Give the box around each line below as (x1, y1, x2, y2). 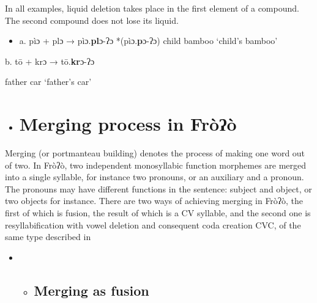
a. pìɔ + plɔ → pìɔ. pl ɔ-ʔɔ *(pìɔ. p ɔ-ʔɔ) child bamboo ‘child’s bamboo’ (19, 34, 278, 47)
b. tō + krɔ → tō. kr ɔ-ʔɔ (5, 54, 95, 67)
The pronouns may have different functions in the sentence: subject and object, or (5, 182, 312, 195)
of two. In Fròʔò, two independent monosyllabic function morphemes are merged (5, 158, 307, 171)
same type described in (5, 230, 91, 243)
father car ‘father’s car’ (5, 75, 92, 88)
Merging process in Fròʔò (19, 111, 237, 136)
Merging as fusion (34, 280, 149, 299)
